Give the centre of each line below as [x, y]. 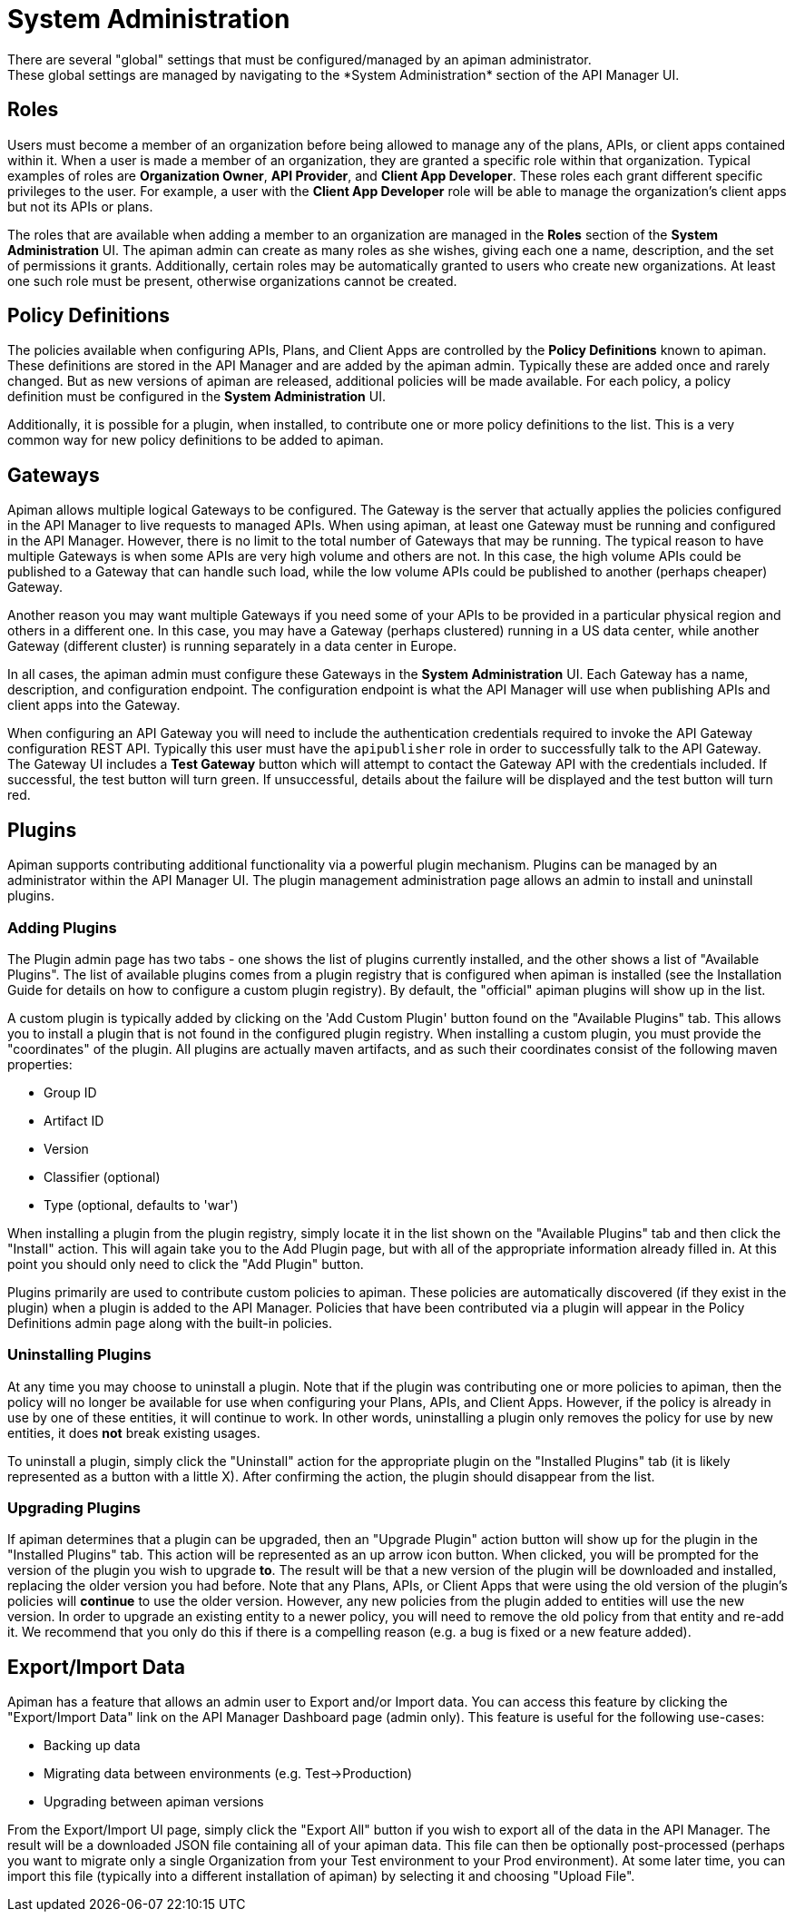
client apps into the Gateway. [94, 705]
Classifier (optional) [102, 1176]
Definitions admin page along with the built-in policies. [170, 1323]
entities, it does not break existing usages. [134, 1432]
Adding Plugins [62, 927]
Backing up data [92, 1746]
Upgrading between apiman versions [154, 1802]
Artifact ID [74, 1120]
